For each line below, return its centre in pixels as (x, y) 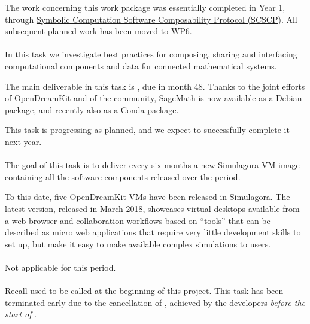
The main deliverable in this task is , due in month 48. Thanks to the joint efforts (155, 86)
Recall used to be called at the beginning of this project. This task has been (144, 291)
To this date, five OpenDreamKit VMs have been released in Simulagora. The (148, 197)
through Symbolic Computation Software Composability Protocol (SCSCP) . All (151, 19)
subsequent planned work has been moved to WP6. (98, 31)
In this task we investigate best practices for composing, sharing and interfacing (151, 54)
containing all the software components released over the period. (123, 176)
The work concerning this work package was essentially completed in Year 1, (145, 7)
